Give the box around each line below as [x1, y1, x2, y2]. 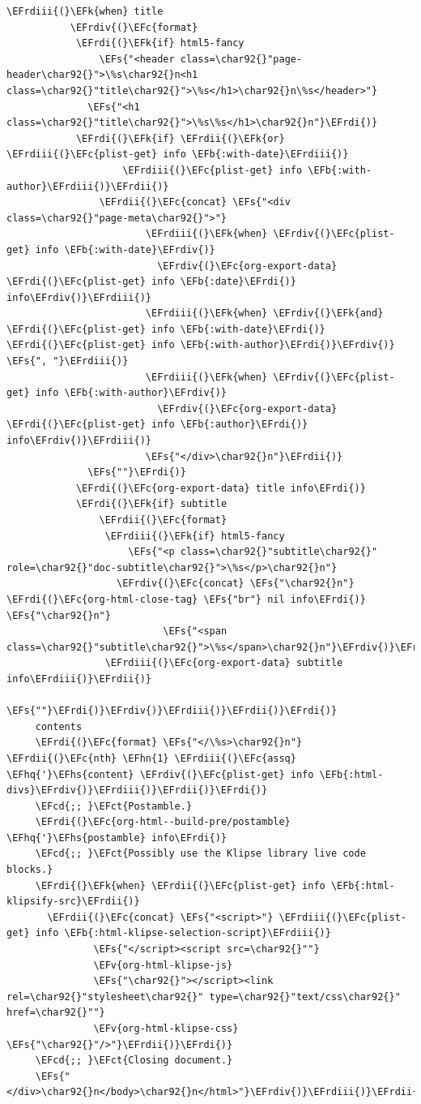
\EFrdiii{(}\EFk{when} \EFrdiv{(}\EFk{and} [145, 307, 384, 320]
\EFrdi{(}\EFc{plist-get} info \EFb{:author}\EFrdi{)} [6, 419, 308, 431]
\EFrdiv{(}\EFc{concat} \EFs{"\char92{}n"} [117, 578, 355, 590]
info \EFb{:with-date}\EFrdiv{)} [35, 243, 215, 256]
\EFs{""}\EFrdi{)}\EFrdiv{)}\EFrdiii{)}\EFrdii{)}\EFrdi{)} [6, 705, 338, 717]
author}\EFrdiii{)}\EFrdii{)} [6, 180, 169, 192]
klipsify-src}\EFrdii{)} [6, 896, 140, 908]
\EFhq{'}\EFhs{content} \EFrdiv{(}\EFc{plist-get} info [6, 768, 314, 780]
